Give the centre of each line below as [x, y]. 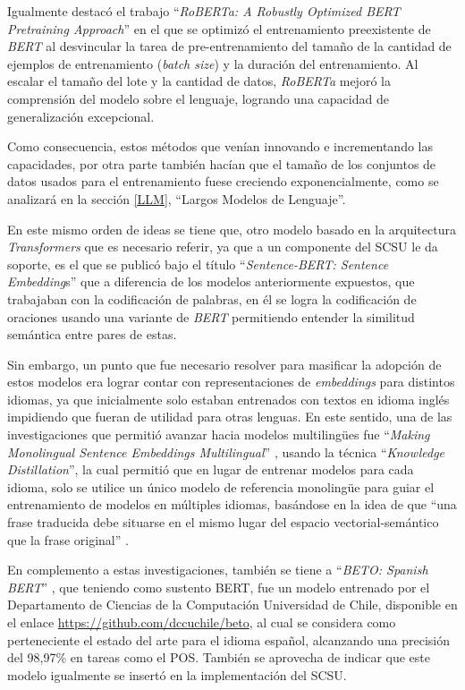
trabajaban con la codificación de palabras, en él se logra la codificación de [212, 298]
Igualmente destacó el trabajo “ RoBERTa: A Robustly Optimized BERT [204, 11]
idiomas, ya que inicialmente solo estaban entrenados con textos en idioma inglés [228, 399]
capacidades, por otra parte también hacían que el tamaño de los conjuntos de [222, 163]
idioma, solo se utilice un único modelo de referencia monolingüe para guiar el [221, 486]
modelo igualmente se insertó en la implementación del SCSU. [177, 674]
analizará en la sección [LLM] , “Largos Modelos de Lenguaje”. [177, 198]
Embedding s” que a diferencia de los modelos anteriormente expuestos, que [211, 281]
